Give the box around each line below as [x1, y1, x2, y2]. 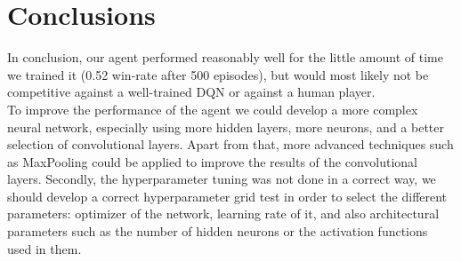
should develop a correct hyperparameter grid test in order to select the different [7, 186, 448, 205]
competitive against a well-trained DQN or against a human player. [7, 83, 376, 101]
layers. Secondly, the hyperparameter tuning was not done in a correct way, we [7, 170, 436, 188]
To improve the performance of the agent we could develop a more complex [7, 99, 418, 118]
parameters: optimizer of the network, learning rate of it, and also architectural [7, 204, 440, 223]
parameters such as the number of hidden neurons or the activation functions [7, 222, 428, 241]
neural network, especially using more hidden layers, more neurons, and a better [7, 117, 444, 136]
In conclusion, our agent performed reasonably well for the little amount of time [7, 48, 443, 67]
